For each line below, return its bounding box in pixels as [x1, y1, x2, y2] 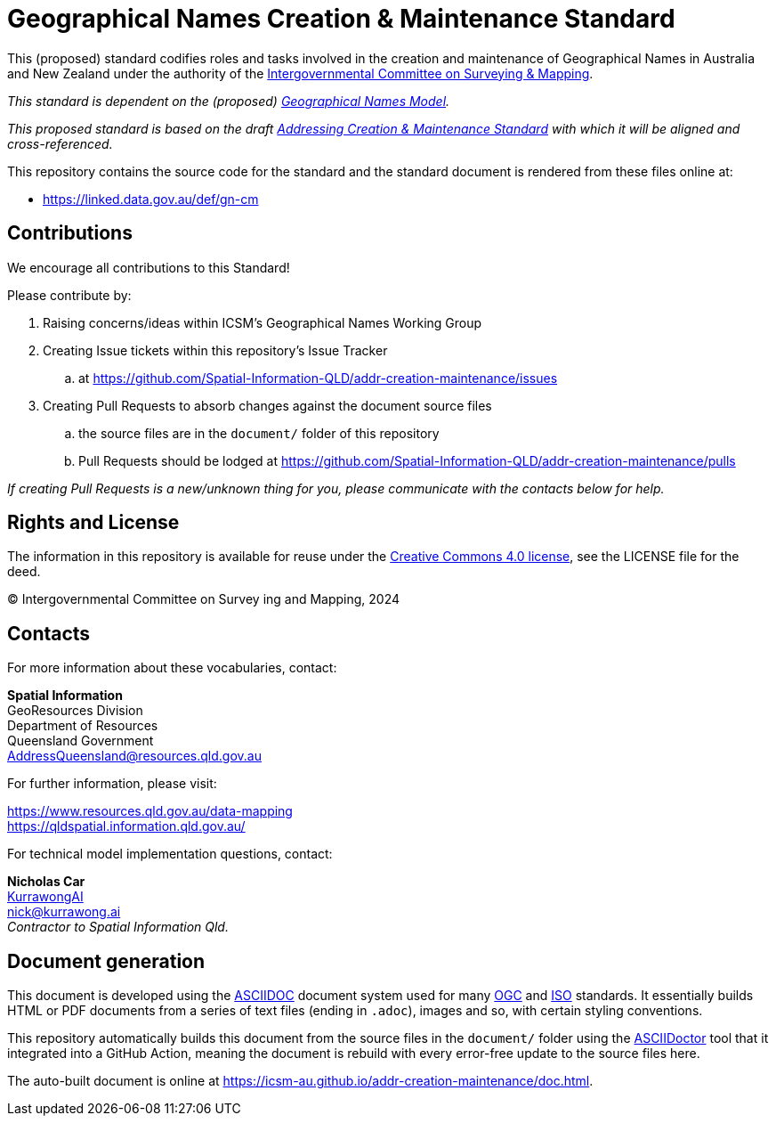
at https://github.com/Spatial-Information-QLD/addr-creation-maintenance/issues [78, 370, 558, 386]
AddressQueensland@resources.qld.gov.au [7, 748, 262, 764]
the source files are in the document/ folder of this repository [78, 425, 440, 441]
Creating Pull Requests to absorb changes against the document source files [43, 397, 492, 413]
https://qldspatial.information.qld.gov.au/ [7, 818, 246, 834]
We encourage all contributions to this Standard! [7, 259, 290, 275]
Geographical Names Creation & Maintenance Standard [7, 4, 675, 34]
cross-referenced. [7, 135, 113, 151]
